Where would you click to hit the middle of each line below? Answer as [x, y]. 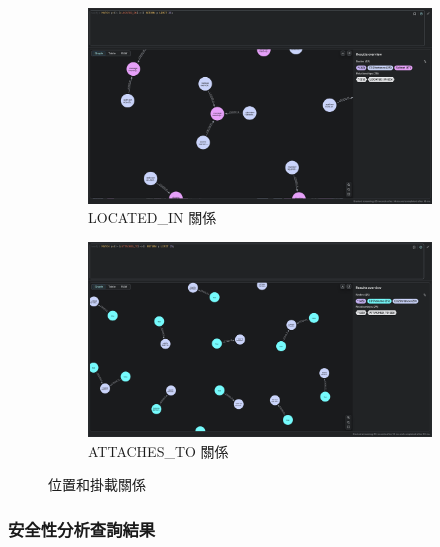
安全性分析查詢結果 [82, 528]
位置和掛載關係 [97, 484]
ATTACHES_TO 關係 [158, 450]
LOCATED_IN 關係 [152, 217]
